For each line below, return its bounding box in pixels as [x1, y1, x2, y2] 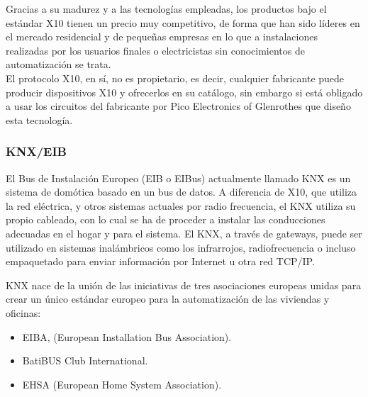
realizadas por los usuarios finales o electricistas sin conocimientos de [6, 43, 305, 57]
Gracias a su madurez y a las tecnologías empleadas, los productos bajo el [6, 1, 327, 16]
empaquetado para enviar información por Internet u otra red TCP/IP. [6, 254, 315, 269]
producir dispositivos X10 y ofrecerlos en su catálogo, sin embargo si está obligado [6, 84, 363, 99]
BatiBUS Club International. [22, 353, 148, 368]
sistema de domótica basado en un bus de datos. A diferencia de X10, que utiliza [6, 184, 357, 199]
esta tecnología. [6, 112, 73, 127]
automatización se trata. [6, 57, 111, 72]
